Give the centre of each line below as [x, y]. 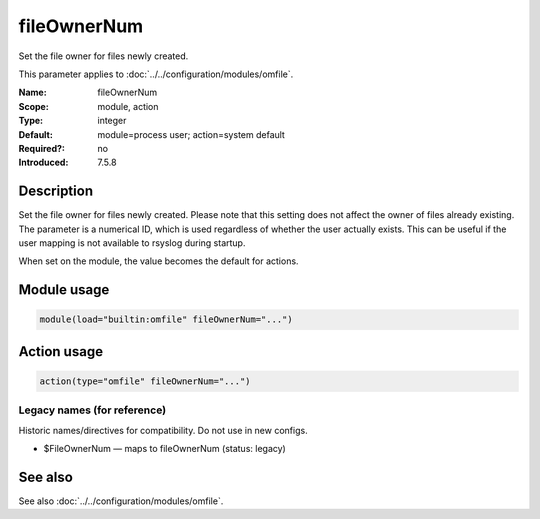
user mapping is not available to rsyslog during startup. [132, 242]
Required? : [41, 148]
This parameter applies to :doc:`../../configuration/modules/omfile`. [156, 74]
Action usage [61, 351]
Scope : [33, 106]
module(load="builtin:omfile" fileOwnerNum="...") [166, 319]
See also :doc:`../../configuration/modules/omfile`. [121, 501]
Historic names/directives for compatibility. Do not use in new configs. [163, 430]
